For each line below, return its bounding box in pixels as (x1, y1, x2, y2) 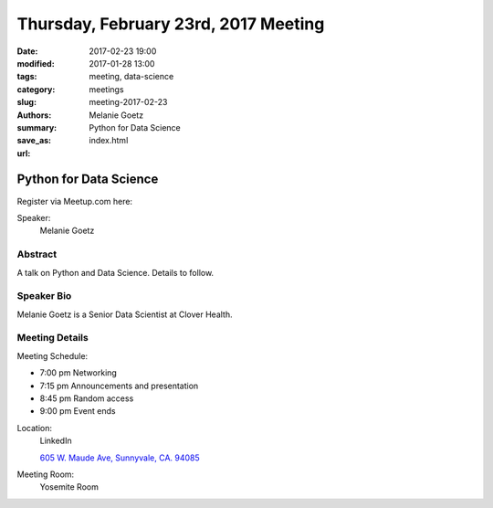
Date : (16, 46, 38, 57)
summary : (16, 122, 58, 132)
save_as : (16, 135, 52, 146)
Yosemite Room (39, 482, 100, 492)
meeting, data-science (89, 71, 174, 82)
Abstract (16, 248, 58, 260)
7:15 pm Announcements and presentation (39, 380, 199, 391)
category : (16, 83, 56, 95)
